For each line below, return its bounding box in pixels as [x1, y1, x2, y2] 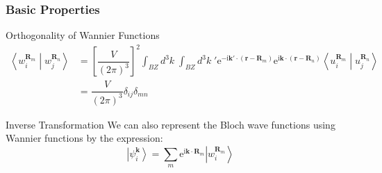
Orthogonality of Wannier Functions [6, 28, 160, 42]
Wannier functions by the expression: [6, 131, 163, 145]
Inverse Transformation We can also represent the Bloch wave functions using [6, 117, 335, 131]
